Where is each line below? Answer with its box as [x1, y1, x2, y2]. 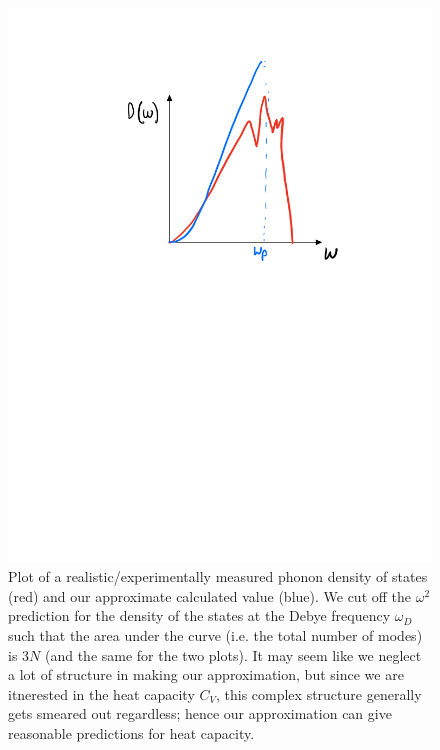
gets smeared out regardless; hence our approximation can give [8, 703, 392, 724]
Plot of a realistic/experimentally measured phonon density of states [8, 566, 428, 587]
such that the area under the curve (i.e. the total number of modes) [8, 625, 423, 646]
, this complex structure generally [215, 683, 422, 704]
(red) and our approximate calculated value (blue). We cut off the [8, 585, 412, 606]
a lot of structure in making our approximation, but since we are [8, 664, 404, 685]
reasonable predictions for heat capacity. [8, 723, 255, 743]
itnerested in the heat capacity [8, 683, 195, 704]
